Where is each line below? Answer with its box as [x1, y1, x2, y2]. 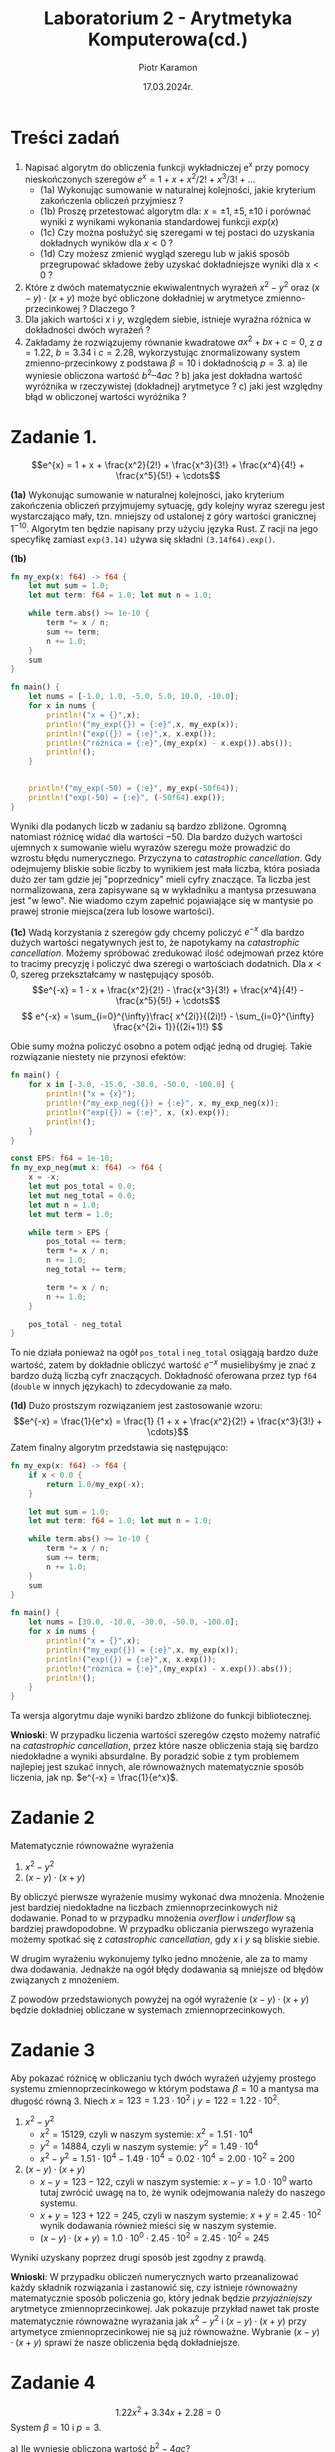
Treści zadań [10, 126, 120, 149]
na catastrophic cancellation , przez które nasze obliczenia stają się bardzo [10, 1740, 319, 1752]
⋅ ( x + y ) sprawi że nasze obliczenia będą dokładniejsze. [10, 2336, 241, 2348]
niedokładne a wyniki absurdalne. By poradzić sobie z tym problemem [10, 1750, 300, 1762]
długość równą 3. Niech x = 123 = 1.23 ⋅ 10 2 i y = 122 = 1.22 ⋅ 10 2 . [10, 2093, 280, 2107]
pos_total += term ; [46, 1237, 128, 1247]
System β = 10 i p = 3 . [10, 2422, 102, 2434]
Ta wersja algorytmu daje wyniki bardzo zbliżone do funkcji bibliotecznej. [10, 1710, 312, 1722]
